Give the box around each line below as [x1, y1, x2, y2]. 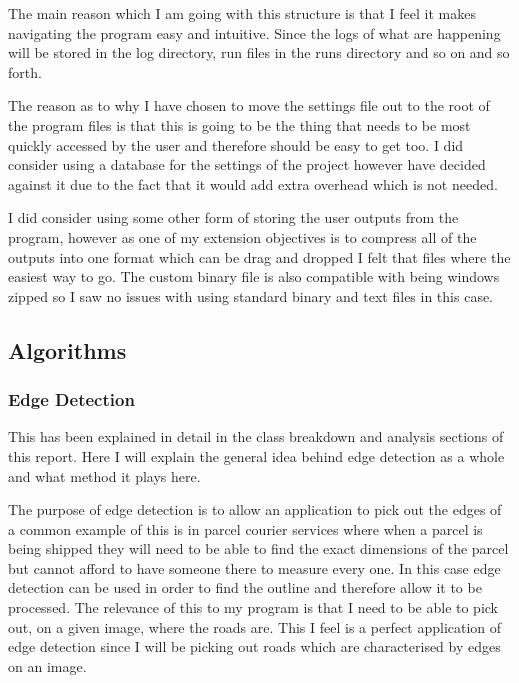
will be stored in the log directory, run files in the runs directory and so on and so [8, 42, 510, 63]
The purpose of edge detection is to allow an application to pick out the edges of [8, 499, 502, 520]
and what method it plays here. [8, 465, 201, 486]
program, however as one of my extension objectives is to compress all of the [8, 226, 477, 247]
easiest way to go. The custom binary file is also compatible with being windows [8, 266, 500, 287]
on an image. [8, 655, 87, 676]
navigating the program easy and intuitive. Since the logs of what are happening [8, 22, 501, 43]
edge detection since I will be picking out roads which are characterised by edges [8, 636, 501, 657]
